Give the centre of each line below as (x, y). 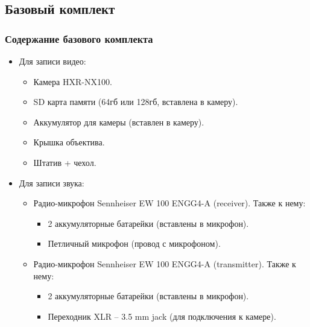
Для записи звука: (52, 183)
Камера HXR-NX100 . (73, 81)
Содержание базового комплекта (79, 38)
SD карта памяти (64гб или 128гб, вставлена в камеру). (136, 102)
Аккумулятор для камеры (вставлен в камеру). (119, 122)
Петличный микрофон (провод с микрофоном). (134, 243)
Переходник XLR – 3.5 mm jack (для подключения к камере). (162, 316)
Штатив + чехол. (65, 162)
